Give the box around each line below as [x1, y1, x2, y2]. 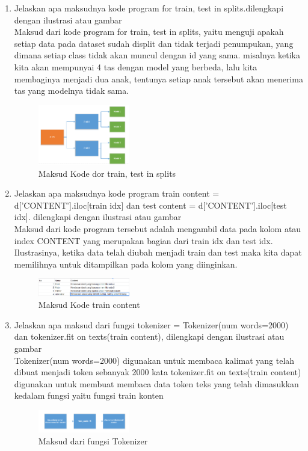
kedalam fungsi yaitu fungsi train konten [14, 389, 164, 402]
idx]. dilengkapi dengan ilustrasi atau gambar [14, 210, 182, 223]
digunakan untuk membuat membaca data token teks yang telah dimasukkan [14, 377, 299, 390]
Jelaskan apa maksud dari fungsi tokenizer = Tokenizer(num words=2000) [14, 318, 289, 331]
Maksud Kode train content [38, 298, 140, 311]
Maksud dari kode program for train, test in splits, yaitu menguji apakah [14, 25, 284, 38]
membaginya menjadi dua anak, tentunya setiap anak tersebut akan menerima [14, 72, 303, 85]
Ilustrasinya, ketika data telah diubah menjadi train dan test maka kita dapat [14, 246, 302, 259]
